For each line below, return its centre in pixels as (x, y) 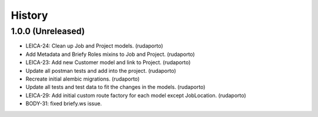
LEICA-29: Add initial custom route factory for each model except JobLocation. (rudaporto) (136, 95)
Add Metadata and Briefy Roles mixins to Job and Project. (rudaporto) (110, 54)
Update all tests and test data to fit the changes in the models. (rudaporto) (115, 87)
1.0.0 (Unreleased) (48, 31)
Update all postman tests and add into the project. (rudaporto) (101, 71)
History (29, 15)
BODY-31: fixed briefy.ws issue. (64, 103)
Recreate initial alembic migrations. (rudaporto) (83, 79)
